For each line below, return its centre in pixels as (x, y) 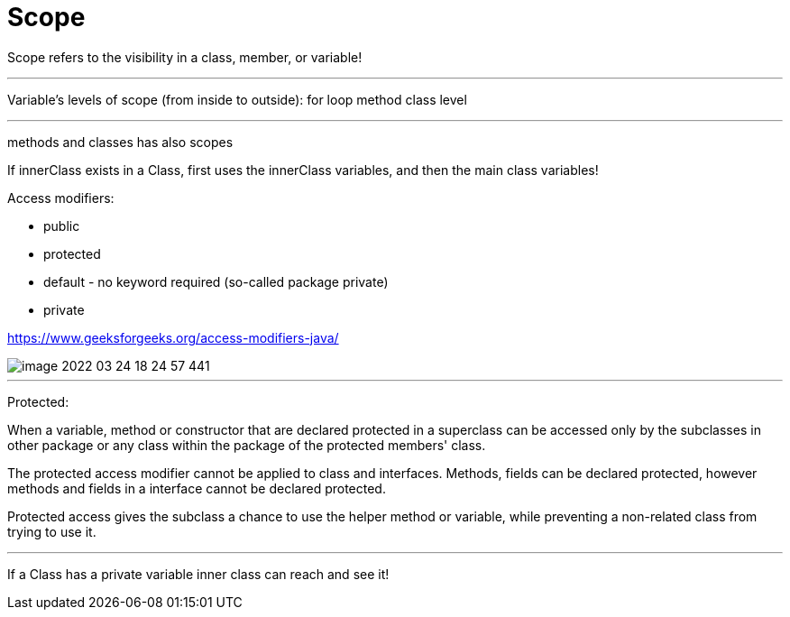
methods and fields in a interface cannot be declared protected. (197, 488)
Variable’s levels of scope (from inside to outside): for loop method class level (237, 99)
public (62, 226)
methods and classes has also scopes (120, 142)
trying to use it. (52, 531)
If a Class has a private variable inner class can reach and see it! (198, 574)
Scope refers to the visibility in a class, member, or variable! (185, 57)
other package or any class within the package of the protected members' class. (247, 445)
